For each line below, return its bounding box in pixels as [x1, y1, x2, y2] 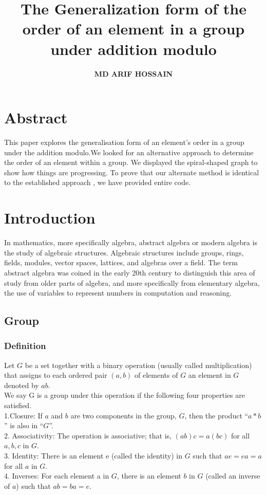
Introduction [4, 207, 96, 228]
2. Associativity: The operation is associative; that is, [4, 430, 172, 441]
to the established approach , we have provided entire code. [4, 177, 191, 188]
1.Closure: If [4, 410, 43, 420]
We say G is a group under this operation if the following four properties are [4, 390, 245, 400]
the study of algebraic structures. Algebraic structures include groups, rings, [4, 247, 244, 258]
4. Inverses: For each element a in [4, 470, 109, 481]
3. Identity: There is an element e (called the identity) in [4, 450, 182, 461]
